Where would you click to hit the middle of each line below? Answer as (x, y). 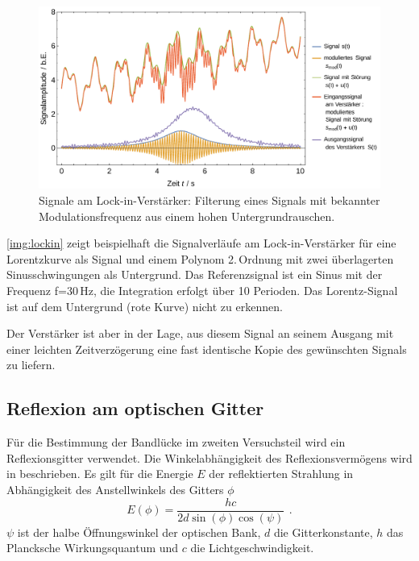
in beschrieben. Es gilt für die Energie (100, 474)
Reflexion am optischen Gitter (135, 408)
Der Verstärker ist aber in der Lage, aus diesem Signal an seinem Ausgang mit (200, 333)
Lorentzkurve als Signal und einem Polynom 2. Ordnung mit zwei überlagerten (200, 258)
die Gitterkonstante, (323, 532)
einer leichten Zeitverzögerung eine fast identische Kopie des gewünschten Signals (207, 349)
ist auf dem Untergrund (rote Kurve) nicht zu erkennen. (145, 306)
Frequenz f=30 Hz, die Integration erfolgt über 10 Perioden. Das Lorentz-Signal (202, 291)
